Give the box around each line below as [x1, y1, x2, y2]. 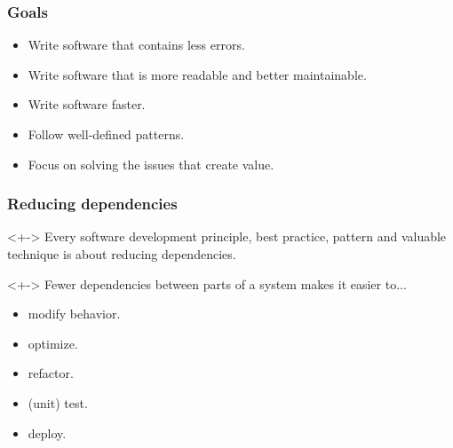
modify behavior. [28, 304, 121, 323]
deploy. [28, 423, 67, 442]
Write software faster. [28, 95, 146, 114]
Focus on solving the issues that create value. [28, 154, 274, 173]
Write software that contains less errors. [28, 35, 245, 54]
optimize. [28, 334, 78, 352]
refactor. [28, 364, 74, 382]
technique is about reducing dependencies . [7, 245, 236, 263]
